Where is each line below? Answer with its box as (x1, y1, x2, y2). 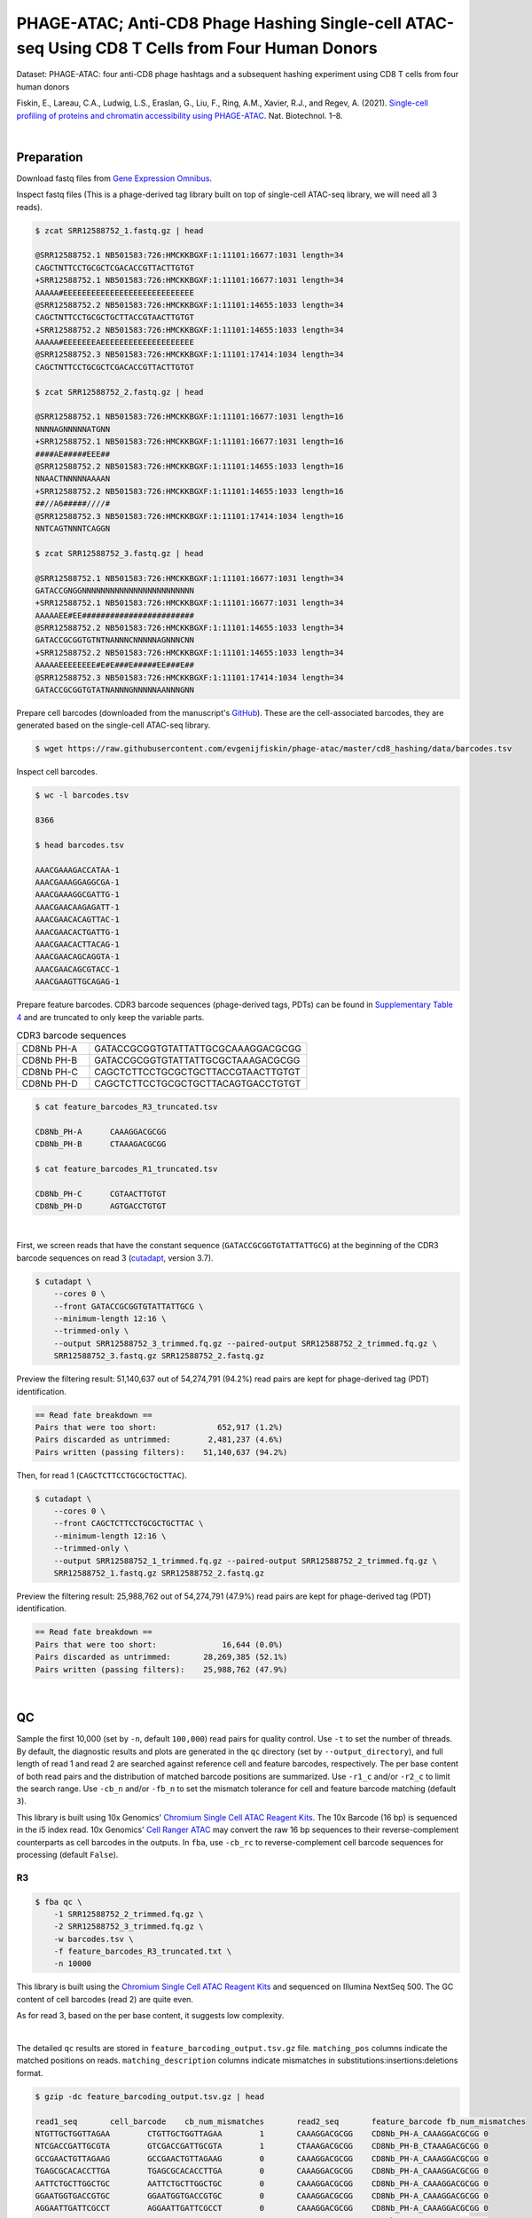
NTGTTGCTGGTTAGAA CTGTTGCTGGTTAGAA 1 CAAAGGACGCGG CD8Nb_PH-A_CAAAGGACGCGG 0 (35, 2128, 489, 2138)
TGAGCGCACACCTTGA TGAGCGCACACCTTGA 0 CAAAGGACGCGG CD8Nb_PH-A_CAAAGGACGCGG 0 (35, 2166, 489, 2176)
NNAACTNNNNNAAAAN (35, 474, 111, 484)
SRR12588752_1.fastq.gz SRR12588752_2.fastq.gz (53, 1569, 265, 1578)
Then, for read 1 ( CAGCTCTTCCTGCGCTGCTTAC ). (16, 1469, 188, 1481)
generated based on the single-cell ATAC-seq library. (16, 720, 211, 731)
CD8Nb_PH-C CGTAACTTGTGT (35, 1189, 167, 1199)
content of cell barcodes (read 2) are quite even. (16, 1994, 194, 2004)
